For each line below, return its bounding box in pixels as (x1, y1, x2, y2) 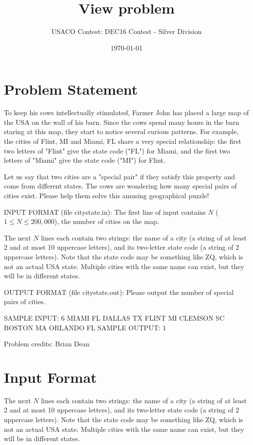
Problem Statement (4, 79, 138, 99)
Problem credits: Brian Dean (4, 339, 90, 349)
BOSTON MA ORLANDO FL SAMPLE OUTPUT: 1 (4, 322, 166, 332)
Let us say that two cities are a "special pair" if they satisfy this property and (4, 171, 235, 181)
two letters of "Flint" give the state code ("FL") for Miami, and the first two (4, 145, 230, 155)
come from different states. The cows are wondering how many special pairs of (4, 181, 237, 191)
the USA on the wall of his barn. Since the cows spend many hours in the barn (4, 117, 239, 127)
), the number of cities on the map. (54, 216, 159, 226)
